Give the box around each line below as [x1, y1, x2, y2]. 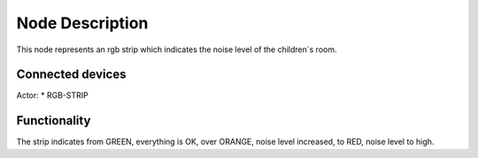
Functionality [16, 113, 91, 128]
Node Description [16, 13, 149, 33]
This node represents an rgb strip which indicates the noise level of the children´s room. [16, 44, 337, 55]
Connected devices [16, 67, 127, 82]
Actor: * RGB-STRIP [16, 90, 89, 101]
